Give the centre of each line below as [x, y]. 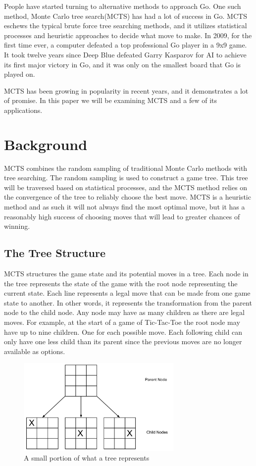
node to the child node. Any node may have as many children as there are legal [124, 312]
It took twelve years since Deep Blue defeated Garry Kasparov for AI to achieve [125, 54]
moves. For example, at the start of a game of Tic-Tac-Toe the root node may [122, 322]
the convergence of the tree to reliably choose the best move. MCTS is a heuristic [128, 197]
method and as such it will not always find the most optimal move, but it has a [125, 207]
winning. [17, 226]
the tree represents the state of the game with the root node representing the [121, 283]
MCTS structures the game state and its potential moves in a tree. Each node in [126, 274]
